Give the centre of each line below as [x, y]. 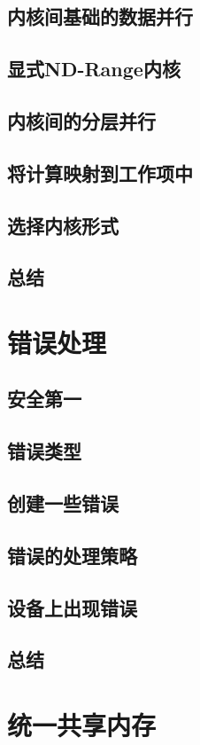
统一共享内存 [82, 724]
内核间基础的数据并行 [100, 16]
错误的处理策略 [72, 555]
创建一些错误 [63, 503]
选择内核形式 [63, 225]
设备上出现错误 [72, 607]
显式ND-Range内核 [94, 69]
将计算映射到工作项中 [100, 173]
